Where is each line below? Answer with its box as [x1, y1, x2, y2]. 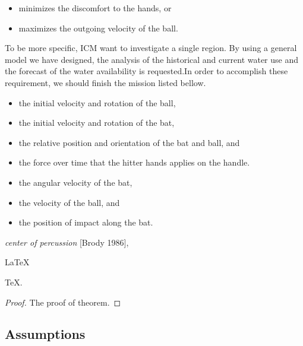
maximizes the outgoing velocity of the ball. [18, 21, 178, 34]
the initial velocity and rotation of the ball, [18, 96, 176, 109]
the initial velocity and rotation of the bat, [18, 116, 175, 129]
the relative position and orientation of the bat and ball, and [18, 136, 240, 148]
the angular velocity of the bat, [18, 176, 132, 188]
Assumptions [5, 325, 86, 343]
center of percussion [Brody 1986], [5, 236, 129, 248]
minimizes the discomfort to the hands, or [18, 2, 172, 14]
